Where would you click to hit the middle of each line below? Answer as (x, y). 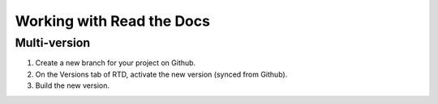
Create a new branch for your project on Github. (116, 63)
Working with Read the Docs (113, 21)
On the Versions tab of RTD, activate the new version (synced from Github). (161, 74)
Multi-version (53, 43)
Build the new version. (72, 85)
